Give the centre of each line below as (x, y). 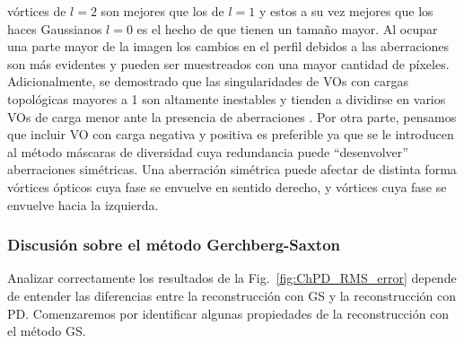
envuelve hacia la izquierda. (83, 204)
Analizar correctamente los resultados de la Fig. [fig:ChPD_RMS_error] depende (232, 278)
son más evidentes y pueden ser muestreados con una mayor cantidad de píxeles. (228, 63)
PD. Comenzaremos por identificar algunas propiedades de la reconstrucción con (228, 313)
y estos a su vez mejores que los (346, 11)
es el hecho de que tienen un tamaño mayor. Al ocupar (287, 28)
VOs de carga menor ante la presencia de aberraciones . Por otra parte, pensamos (232, 116)
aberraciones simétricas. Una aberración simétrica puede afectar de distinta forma (232, 169)
